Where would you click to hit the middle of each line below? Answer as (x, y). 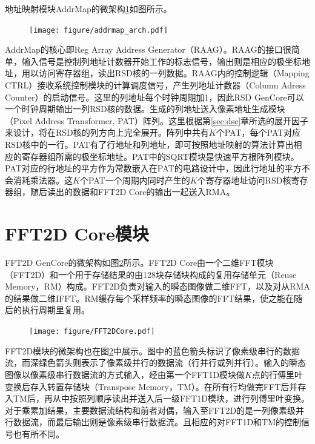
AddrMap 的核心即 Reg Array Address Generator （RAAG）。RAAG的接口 (144, 49)
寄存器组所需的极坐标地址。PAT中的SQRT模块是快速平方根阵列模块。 (160, 156)
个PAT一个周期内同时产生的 (135, 180)
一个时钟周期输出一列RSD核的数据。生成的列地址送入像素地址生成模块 (145, 109)
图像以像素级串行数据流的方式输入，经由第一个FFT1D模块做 (125, 374)
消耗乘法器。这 (43, 180)
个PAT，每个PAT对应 (258, 132)
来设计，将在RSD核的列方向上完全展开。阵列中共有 (107, 132)
